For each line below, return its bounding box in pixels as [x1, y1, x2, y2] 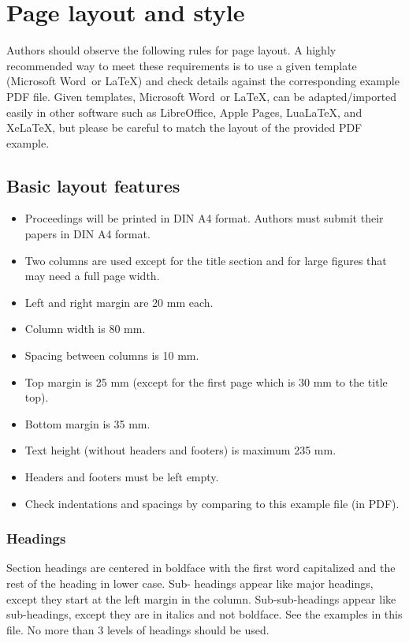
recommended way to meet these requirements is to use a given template [6, 57, 357, 73]
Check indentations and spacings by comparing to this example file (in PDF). [24, 495, 400, 511]
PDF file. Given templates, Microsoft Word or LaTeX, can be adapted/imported [6, 88, 397, 104]
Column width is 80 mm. [24, 320, 146, 337]
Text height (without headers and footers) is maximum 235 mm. [24, 442, 336, 458]
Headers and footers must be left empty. [24, 469, 219, 485]
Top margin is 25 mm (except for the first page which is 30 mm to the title [24, 373, 388, 390]
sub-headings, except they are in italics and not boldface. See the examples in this [6, 606, 403, 622]
